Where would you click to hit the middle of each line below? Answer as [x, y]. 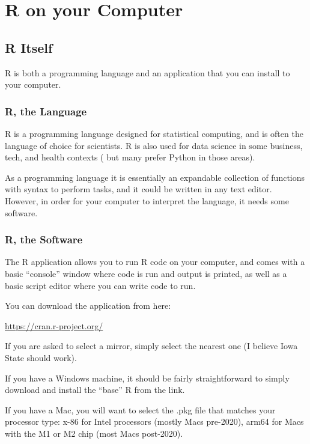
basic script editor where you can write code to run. [100, 285]
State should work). [41, 357]
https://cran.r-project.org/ [54, 325]
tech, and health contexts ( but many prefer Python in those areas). [130, 157]
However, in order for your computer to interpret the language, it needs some [147, 200]
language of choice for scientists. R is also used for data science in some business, [154, 145]
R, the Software [44, 239]
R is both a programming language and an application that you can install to [147, 72]
